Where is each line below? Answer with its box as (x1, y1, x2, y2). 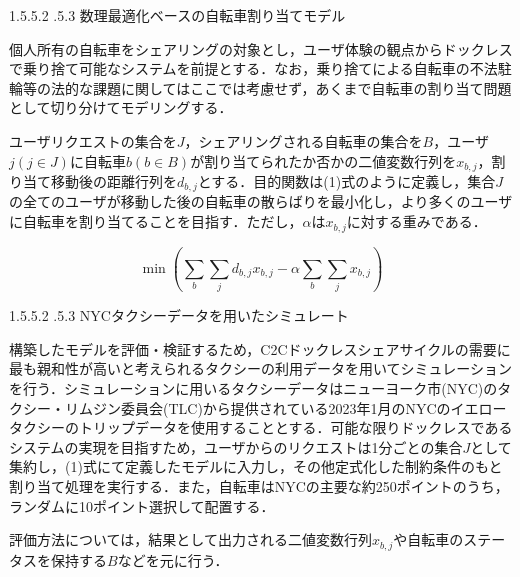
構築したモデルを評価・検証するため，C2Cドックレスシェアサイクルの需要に (9, 338, 511, 359)
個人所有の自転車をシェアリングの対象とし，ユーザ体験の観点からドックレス (9, 38, 513, 59)
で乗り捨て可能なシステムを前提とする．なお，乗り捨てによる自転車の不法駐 (9, 58, 512, 79)
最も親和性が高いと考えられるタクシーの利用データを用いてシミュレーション (9, 358, 513, 379)
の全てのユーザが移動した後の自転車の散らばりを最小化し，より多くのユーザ (9, 191, 513, 212)
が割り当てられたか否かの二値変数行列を (190, 150, 457, 171)
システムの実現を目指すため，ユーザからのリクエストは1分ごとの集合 (9, 436, 463, 457)
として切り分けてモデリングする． (9, 97, 233, 118)
